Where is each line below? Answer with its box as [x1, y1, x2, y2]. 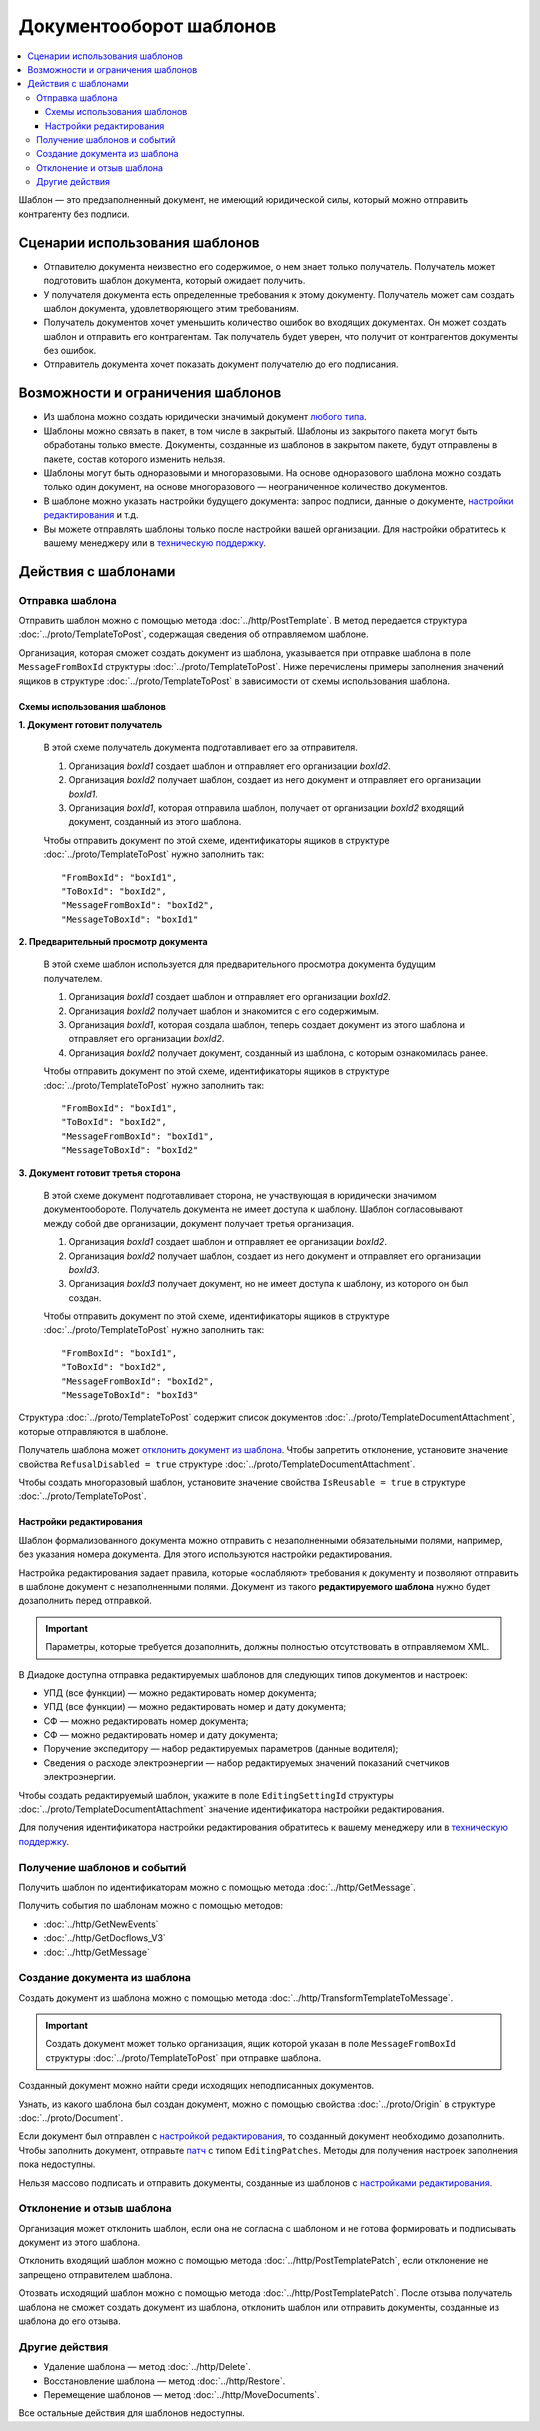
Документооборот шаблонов [18, 15, 277, 37]
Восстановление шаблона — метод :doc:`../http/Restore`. [43, 2375, 286, 2387]
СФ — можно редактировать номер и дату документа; [43, 1729, 279, 1741]
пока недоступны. [18, 2158, 96, 2170]
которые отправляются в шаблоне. [18, 1425, 169, 1437]
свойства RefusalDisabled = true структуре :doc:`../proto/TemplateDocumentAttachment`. [18, 1458, 416, 1470]
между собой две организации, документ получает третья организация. [43, 1217, 355, 1229]
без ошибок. [43, 345, 97, 357]
